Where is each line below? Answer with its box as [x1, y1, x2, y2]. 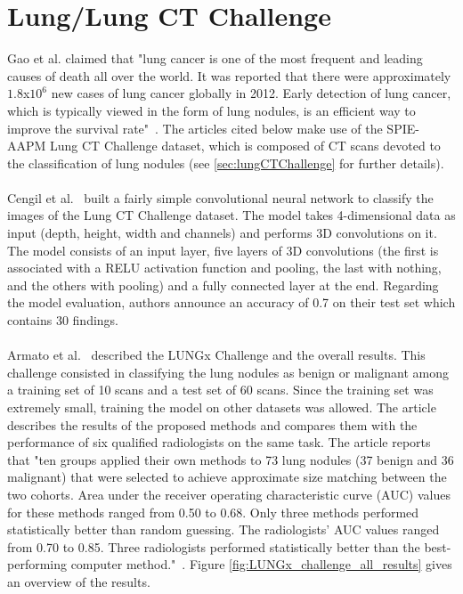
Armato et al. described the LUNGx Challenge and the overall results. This [7, 346, 426, 364]
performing [7, 555, 67, 574]
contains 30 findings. [7, 311, 119, 330]
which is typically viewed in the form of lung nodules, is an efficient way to [7, 101, 416, 119]
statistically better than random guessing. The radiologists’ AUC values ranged [7, 520, 440, 539]
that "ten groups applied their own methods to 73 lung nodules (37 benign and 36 [7, 450, 454, 468]
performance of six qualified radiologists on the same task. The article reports [7, 433, 431, 452]
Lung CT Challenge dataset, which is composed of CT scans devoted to [50, 136, 441, 155]
